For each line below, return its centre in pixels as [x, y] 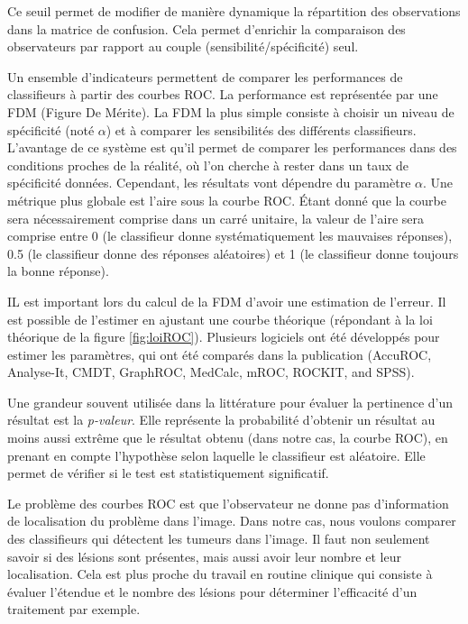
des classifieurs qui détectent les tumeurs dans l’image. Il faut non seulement [219, 539]
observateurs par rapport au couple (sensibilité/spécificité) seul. [183, 46]
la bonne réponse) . [58, 271]
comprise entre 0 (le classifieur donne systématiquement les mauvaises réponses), [230, 236]
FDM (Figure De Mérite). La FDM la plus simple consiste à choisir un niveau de [231, 111]
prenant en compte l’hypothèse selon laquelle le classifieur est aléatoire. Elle [216, 455]
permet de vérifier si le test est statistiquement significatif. [168, 473]
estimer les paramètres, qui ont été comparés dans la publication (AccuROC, [220, 354]
